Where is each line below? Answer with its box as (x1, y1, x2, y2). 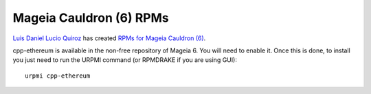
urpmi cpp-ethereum (25, 72, 91, 80)
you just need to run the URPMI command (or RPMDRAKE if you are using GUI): (12, 56, 237, 64)
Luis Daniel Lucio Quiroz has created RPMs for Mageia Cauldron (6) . (12, 34, 206, 42)
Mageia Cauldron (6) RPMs (12, 10, 170, 25)
